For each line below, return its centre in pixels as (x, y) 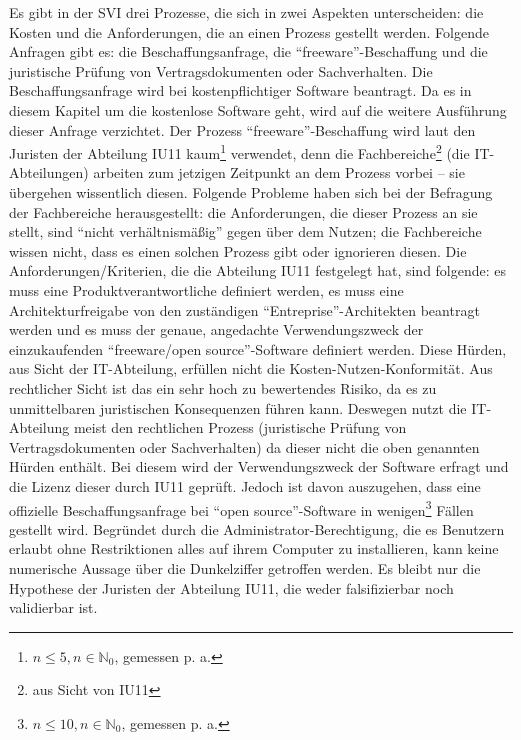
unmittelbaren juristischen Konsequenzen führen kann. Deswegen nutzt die (238, 407)
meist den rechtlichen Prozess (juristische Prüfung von (240, 427)
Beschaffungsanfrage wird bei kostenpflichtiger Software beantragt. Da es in (240, 90)
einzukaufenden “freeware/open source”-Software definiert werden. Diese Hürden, (258, 348)
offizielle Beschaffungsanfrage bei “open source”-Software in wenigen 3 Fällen (241, 508)
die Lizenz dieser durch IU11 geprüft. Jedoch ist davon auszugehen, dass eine (245, 485)
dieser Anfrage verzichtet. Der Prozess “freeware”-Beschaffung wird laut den (242, 129)
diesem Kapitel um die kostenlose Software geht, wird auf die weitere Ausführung (258, 109)
